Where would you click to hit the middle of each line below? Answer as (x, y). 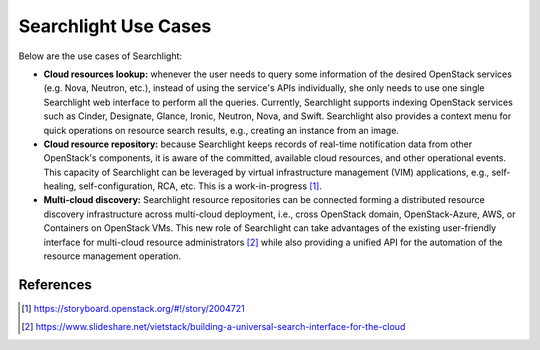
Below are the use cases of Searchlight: (100, 56)
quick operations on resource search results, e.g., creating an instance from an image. (221, 130)
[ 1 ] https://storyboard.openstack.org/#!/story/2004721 (133, 308)
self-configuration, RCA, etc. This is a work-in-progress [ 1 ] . (200, 186)
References (55, 284)
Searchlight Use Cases (115, 26)
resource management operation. (112, 256)
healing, (60, 186)
